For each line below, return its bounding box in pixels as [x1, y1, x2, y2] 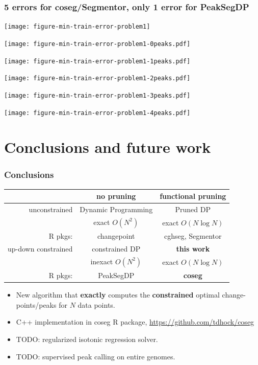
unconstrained [29, 204, 73, 215]
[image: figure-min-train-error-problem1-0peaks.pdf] [4, 40, 191, 48]
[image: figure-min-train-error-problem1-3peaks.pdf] [4, 92, 191, 99]
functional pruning [160, 191, 226, 201]
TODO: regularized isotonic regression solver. [16, 334, 158, 344]
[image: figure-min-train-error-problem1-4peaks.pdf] [4, 109, 191, 117]
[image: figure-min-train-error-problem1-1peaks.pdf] [4, 57, 191, 65]
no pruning [96, 191, 136, 201]
